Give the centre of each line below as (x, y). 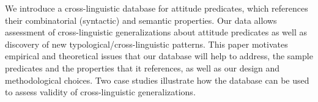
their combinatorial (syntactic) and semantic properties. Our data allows (141, 20)
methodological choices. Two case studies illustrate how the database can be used (157, 80)
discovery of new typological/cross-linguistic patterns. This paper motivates (146, 44)
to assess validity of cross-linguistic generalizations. (100, 92)
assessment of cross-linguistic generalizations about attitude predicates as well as (156, 32)
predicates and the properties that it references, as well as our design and (142, 67)
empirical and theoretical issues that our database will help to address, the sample (159, 56)
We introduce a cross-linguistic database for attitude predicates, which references (157, 8)
